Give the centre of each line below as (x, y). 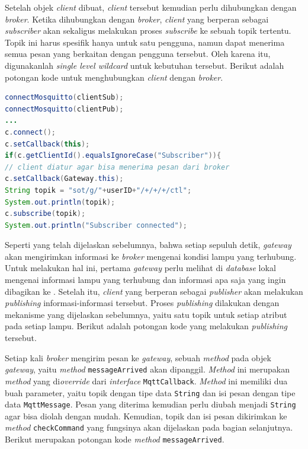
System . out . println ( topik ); (60, 202)
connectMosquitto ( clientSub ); (64, 98)
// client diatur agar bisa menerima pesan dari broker (117, 167)
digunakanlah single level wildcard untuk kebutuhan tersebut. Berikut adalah (145, 65)
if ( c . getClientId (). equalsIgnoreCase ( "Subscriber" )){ (113, 156)
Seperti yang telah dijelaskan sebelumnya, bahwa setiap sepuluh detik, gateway (148, 245)
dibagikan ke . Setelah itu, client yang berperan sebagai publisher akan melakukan (154, 291)
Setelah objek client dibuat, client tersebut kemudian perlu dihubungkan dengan (151, 7)
